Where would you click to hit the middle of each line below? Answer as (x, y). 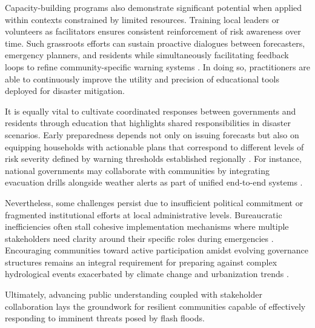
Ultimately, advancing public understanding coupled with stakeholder (134, 294)
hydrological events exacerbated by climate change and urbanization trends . (147, 274)
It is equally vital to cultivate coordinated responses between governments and (151, 111)
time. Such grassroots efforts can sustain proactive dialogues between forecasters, (155, 43)
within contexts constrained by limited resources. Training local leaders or (142, 19)
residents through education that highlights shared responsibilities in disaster (148, 123)
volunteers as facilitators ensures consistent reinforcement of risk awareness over (153, 31)
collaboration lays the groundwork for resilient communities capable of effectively (155, 306)
